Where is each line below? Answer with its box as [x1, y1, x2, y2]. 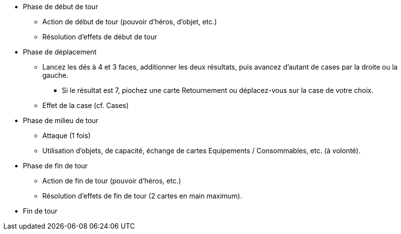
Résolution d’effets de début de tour [42, 33, 157, 41]
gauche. [42, 71, 69, 79]
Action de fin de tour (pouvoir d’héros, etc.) [42, 177, 181, 185]
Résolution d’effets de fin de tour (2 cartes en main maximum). [42, 192, 242, 200]
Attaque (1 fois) [42, 131, 91, 140]
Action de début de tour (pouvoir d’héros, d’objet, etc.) [42, 18, 217, 26]
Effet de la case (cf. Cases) [42, 101, 129, 109]
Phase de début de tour [23, 2, 98, 11]
